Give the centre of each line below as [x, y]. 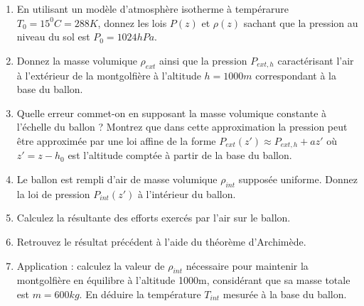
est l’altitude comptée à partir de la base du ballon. [180, 155]
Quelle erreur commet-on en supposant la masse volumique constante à [172, 113]
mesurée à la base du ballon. [285, 294]
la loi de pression [53, 193]
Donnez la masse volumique [77, 60]
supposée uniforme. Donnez [298, 179]
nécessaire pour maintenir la [247, 265]
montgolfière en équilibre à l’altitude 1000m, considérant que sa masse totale [183, 280]
